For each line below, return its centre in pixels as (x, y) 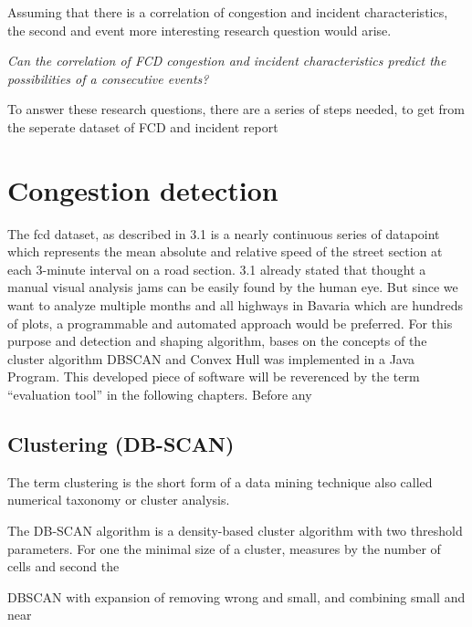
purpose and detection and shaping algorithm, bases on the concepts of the (217, 341)
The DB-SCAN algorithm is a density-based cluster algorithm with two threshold (235, 531)
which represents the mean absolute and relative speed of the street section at (225, 251)
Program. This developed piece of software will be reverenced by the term (214, 376)
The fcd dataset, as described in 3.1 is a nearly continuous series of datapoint (224, 233)
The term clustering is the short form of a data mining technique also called (220, 481)
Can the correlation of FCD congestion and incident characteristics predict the (227, 61)
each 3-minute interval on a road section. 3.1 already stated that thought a (217, 269)
